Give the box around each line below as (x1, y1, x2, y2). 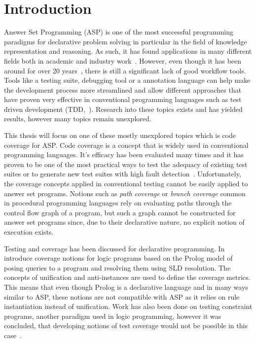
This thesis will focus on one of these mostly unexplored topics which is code (4, 130, 236, 140)
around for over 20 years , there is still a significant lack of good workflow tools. (4, 65, 246, 75)
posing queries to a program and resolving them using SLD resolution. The (4, 262, 231, 273)
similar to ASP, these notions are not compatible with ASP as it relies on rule (4, 291, 240, 302)
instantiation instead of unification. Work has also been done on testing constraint (4, 301, 253, 311)
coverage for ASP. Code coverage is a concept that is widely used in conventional (4, 139, 249, 150)
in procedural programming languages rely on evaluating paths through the (4, 198, 232, 208)
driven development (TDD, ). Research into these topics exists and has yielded (4, 103, 243, 114)
